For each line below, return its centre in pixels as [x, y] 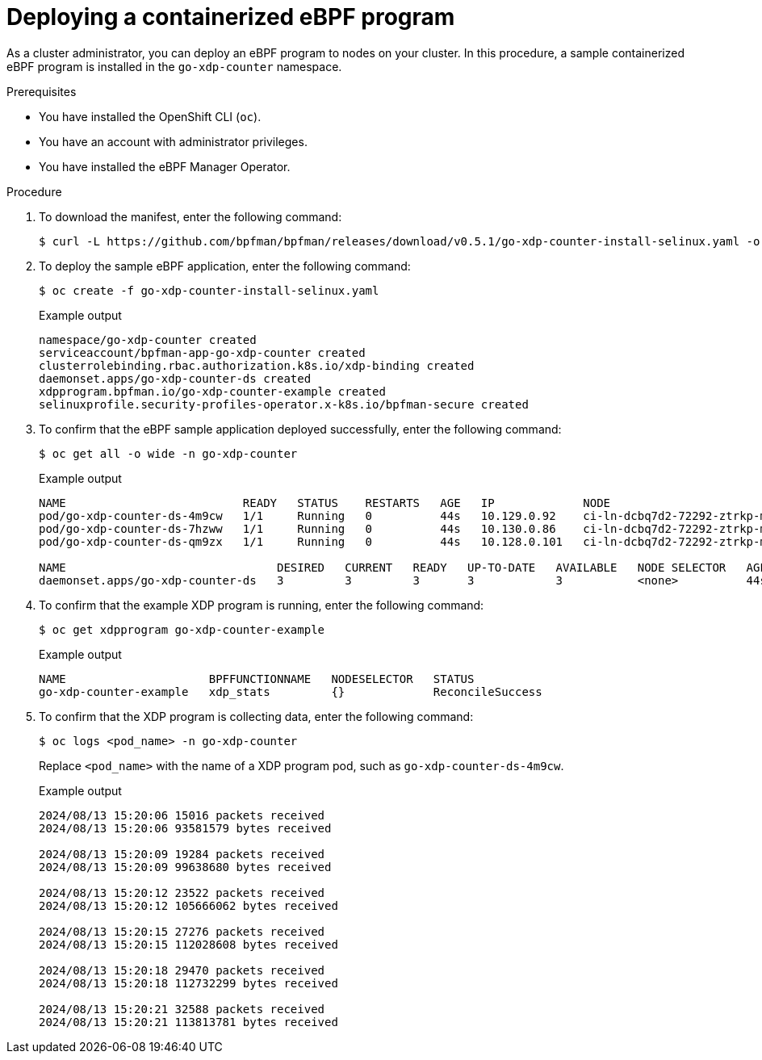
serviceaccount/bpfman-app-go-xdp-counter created [202, 352]
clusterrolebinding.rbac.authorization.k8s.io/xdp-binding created [257, 365]
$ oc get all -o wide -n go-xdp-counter [168, 453]
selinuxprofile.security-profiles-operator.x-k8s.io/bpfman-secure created [284, 404]
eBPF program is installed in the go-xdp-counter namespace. [174, 66]
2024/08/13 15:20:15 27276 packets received [182, 931]
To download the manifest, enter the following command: [190, 216]
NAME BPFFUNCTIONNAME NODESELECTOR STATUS [257, 679]
